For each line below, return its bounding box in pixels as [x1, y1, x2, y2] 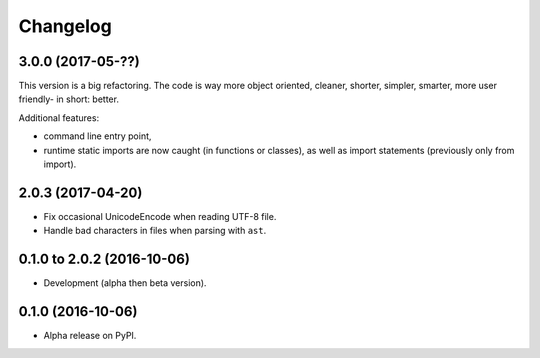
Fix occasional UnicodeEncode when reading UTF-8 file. [43, 210, 277, 222]
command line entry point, [43, 130, 152, 142]
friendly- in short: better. [18, 93, 120, 105]
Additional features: [18, 111, 100, 124]
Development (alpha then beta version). [43, 277, 207, 289]
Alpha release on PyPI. [43, 330, 137, 342]
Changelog [18, 15, 112, 37]
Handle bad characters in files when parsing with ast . [43, 225, 267, 237]
